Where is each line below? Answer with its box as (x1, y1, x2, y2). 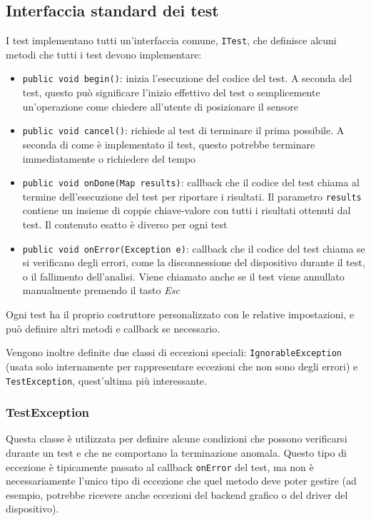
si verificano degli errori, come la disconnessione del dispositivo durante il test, (22, 255, 365, 270)
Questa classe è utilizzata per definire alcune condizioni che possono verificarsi (6, 431, 347, 446)
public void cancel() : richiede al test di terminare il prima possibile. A (22, 123, 345, 138)
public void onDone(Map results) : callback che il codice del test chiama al (22, 175, 360, 190)
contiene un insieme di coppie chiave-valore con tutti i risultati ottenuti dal (22, 203, 351, 218)
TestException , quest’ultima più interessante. (6, 373, 207, 388)
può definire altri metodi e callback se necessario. (6, 320, 220, 335)
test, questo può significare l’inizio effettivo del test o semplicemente (22, 85, 320, 100)
